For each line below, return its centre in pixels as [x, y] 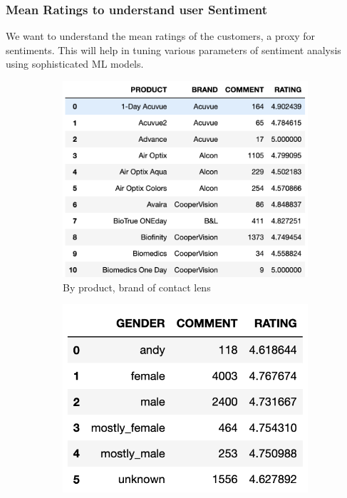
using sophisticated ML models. [75, 64]
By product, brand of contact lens [137, 287]
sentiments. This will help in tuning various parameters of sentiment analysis [173, 50]
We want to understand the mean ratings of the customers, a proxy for [161, 36]
